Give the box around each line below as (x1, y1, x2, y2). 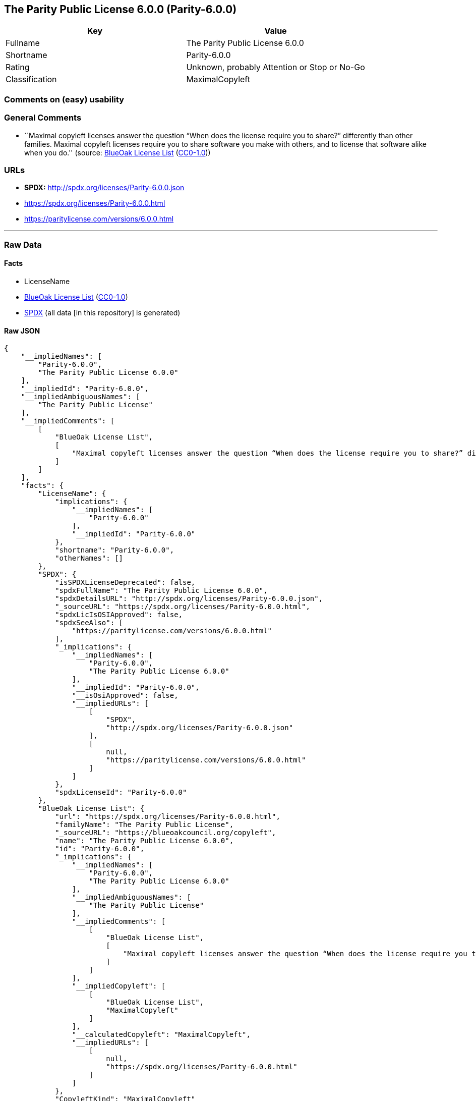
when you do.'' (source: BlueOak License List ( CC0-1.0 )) (24, 148, 211, 157)
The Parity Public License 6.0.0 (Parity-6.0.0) (4, 3, 237, 16)
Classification (6, 74, 57, 85)
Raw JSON (4, 326, 40, 335)
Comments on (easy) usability (4, 94, 125, 104)
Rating (6, 62, 30, 73)
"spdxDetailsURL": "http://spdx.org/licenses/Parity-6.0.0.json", (55, 594, 323, 603)
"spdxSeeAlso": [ (55, 619, 124, 627)
